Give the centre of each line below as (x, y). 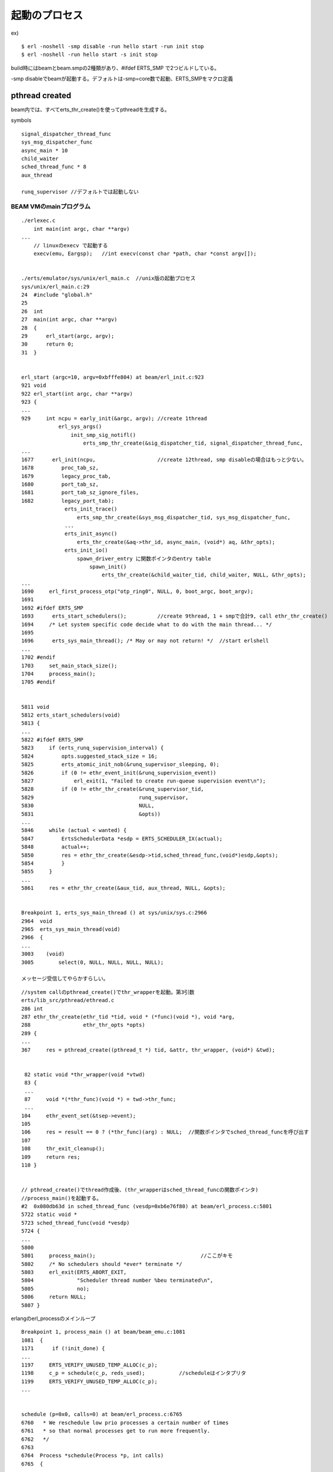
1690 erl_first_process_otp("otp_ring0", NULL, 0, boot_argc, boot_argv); (137, 591)
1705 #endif (38, 682)
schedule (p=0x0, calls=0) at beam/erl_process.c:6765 (102, 1414)
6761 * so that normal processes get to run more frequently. (116, 1431)
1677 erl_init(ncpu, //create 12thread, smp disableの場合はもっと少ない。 (164, 460)
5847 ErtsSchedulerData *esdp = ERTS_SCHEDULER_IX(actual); (122, 838)
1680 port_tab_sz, (60, 484)
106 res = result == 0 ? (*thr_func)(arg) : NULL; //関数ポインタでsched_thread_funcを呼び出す (165, 1132)
